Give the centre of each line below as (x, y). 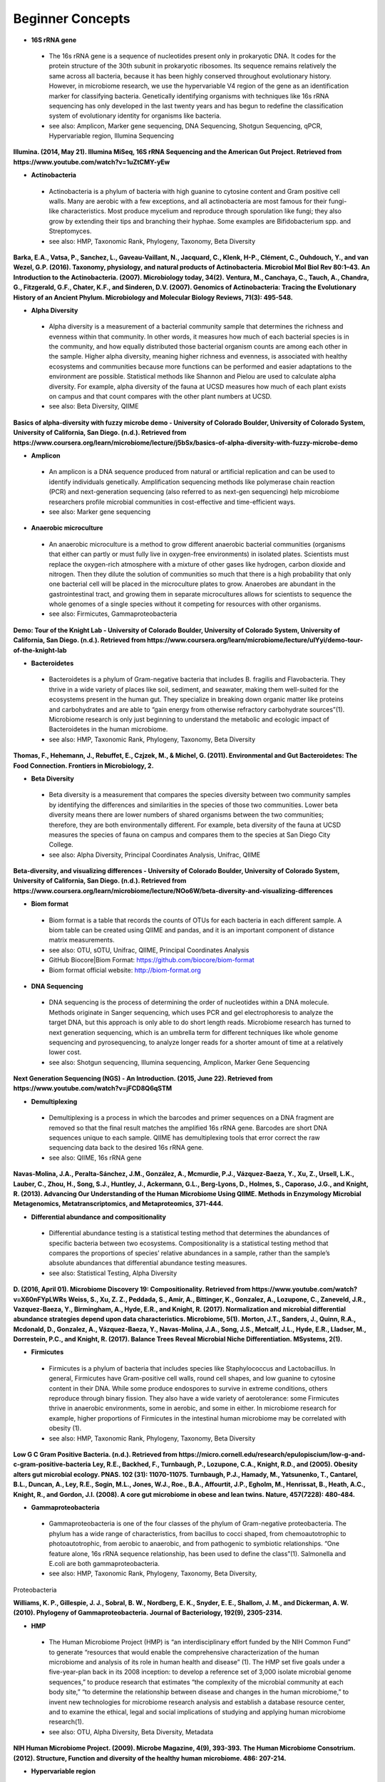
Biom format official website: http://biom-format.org (125, 970)
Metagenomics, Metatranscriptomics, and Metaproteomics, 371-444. (118, 1204)
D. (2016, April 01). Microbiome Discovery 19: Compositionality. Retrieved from (132, 1289)
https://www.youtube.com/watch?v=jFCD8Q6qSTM (93, 1088)
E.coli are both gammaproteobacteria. (104, 1563)
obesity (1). (65, 1428)
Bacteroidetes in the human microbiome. (108, 729)
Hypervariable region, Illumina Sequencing (111, 136)
